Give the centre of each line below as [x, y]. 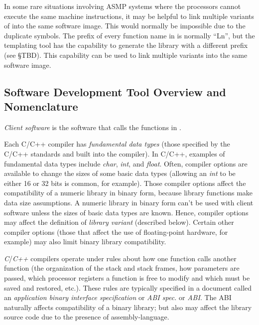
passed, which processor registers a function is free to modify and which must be [127, 278]
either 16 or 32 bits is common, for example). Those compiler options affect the [125, 183]
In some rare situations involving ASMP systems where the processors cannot [123, 6]
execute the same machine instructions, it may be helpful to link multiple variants [129, 16]
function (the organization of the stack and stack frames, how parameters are [122, 268]
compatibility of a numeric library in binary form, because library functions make [129, 193]
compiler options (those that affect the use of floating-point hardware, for [116, 232]
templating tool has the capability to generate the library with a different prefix [126, 45]
